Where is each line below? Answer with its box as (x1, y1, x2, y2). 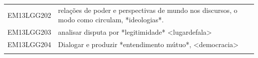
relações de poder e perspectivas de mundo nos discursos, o (58, 4, 238, 15)
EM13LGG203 (7, 27, 52, 37)
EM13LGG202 (7, 9, 52, 20)
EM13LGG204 (7, 39, 52, 50)
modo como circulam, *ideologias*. (58, 14, 164, 25)
